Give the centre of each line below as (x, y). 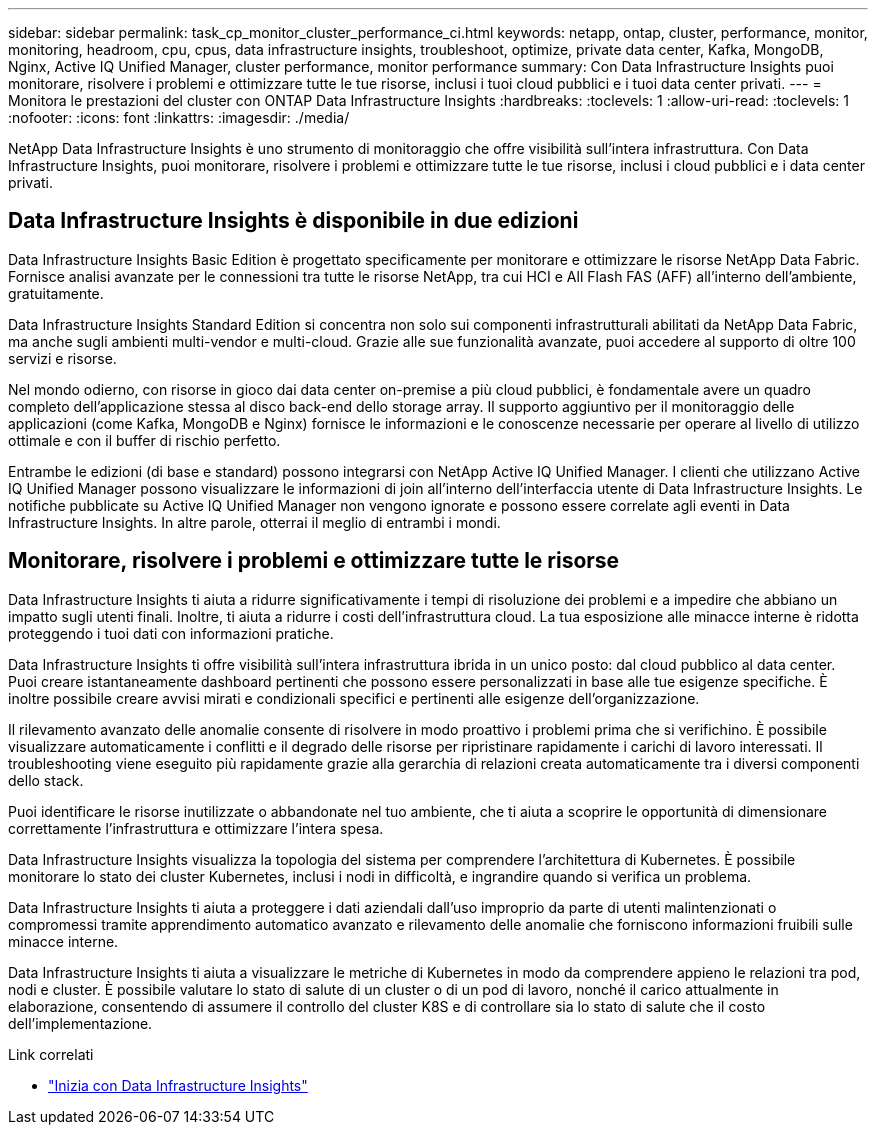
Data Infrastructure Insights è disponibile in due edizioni (293, 221)
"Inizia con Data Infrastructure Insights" (178, 1085)
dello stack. (46, 780)
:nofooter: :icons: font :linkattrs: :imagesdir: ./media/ (179, 117)
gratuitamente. (56, 293)
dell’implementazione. (80, 1023)
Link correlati (51, 1054)
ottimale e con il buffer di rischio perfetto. (144, 440)
